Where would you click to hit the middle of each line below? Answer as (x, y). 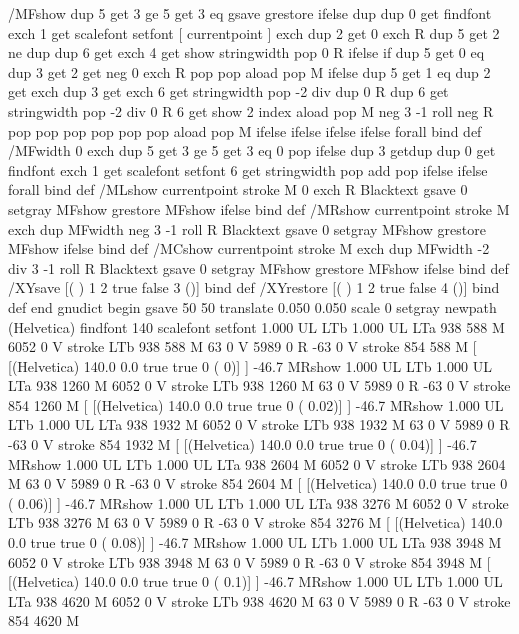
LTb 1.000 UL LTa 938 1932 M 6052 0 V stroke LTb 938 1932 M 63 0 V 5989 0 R (259, 424)
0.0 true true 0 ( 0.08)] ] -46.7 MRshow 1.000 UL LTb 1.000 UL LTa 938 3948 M (255, 542)
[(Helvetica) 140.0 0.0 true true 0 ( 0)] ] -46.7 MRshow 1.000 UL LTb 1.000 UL (250, 365)
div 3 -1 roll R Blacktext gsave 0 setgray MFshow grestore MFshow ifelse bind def (258, 267)
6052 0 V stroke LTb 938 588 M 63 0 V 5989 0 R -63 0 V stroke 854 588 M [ (242, 346)
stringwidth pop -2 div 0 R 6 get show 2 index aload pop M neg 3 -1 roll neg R (251, 110)
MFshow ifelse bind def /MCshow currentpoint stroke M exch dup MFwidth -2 (249, 248)
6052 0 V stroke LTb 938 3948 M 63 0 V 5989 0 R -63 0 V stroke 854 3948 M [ (249, 561)
